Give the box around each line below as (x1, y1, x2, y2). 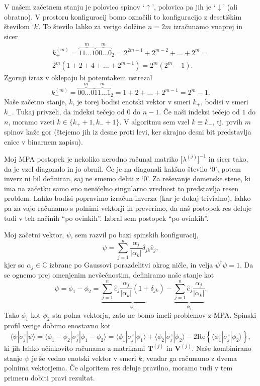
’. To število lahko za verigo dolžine (37, 21, 146, 32)
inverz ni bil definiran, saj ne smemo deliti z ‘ (4, 173, 144, 184)
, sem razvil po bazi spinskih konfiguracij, (70, 229, 199, 240)
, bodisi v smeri (200, 96, 248, 106)
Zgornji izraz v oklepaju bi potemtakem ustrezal (4, 72, 152, 83)
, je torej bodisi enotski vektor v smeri (72, 96, 191, 106)
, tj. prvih (212, 116, 242, 126)
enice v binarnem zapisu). (4, 136, 83, 147)
